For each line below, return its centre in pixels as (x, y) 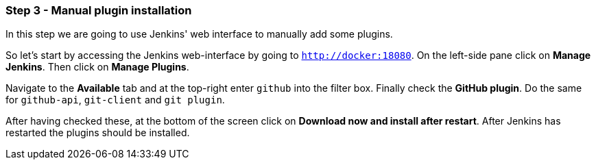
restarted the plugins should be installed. (98, 133)
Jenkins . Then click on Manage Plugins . (97, 67)
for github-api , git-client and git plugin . (115, 100)
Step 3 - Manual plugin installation (99, 10)
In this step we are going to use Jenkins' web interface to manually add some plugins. (199, 34)
